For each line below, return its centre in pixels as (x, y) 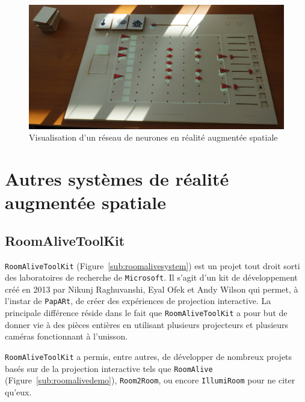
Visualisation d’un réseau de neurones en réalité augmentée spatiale (153, 137)
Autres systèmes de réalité (117, 178)
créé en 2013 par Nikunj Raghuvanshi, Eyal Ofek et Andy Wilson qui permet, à (152, 289)
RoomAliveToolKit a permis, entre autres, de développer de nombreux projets (149, 356)
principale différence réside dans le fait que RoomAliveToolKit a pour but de (146, 313)
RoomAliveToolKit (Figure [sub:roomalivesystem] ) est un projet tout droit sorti (152, 265)
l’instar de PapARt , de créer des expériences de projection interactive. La (138, 301)
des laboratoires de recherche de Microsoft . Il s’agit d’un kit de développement (151, 277)
